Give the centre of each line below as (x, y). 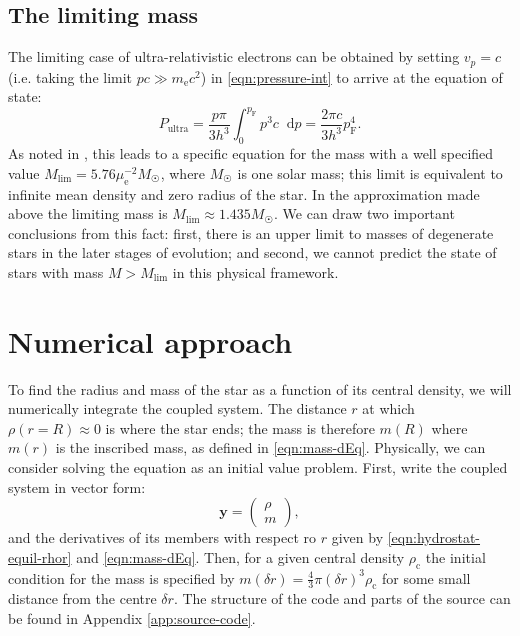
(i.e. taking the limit (70, 76)
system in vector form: (77, 486)
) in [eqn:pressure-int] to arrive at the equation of (351, 76)
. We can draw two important (364, 213)
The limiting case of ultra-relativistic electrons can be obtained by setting (234, 56)
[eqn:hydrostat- (434, 537)
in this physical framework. (255, 271)
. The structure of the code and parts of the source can (342, 598)
